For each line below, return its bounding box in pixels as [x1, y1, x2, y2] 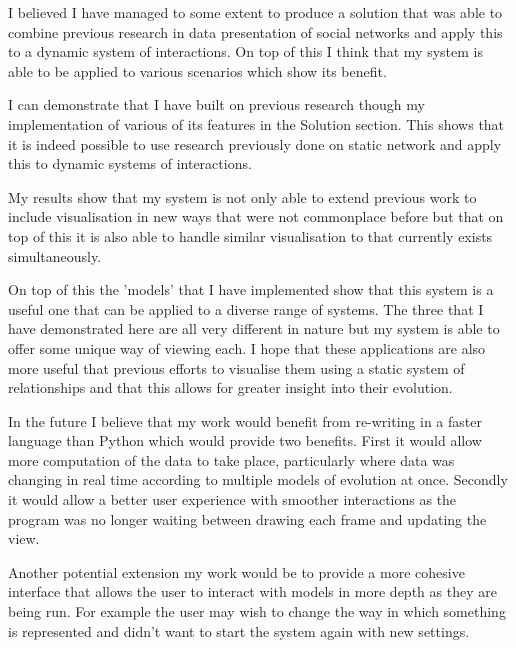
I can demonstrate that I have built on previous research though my [8, 94, 425, 115]
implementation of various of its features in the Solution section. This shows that [8, 113, 505, 134]
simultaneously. [8, 245, 102, 266]
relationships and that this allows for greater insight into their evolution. [8, 377, 453, 398]
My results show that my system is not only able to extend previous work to [8, 186, 477, 207]
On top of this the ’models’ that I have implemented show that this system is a [8, 279, 494, 300]
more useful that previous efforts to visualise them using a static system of [8, 357, 465, 378]
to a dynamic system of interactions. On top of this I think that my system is [8, 41, 483, 62]
